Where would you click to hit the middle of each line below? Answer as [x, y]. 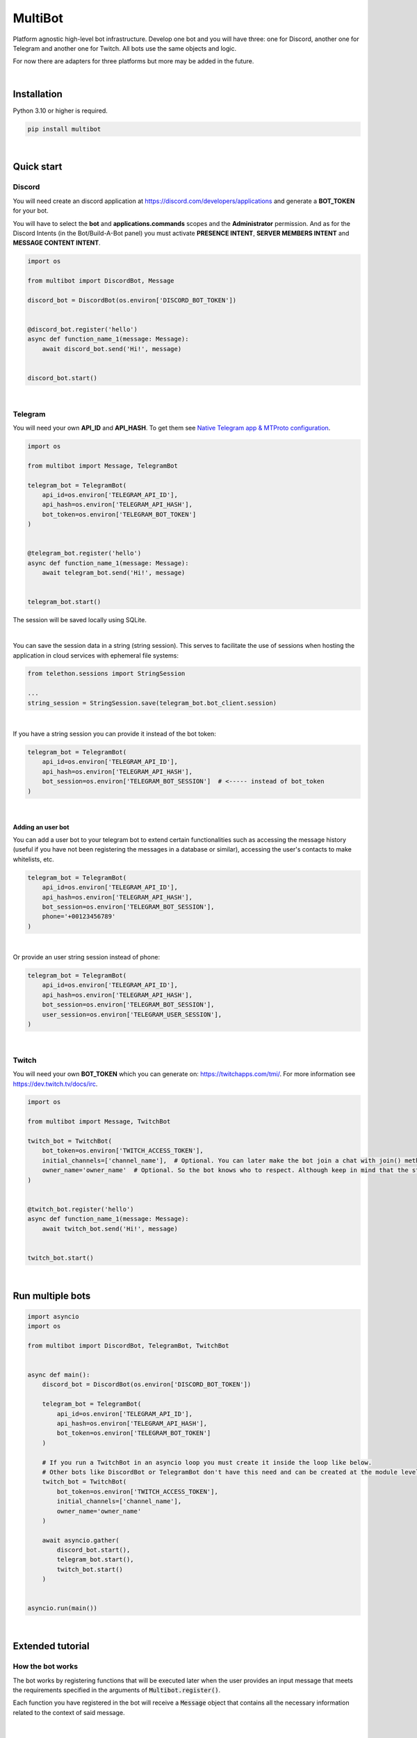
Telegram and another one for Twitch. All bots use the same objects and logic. [124, 48]
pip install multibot [64, 129]
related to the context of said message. [69, 1712]
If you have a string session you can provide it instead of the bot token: [115, 734]
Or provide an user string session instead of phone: [86, 957]
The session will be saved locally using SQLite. [80, 620]
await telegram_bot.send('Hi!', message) [114, 573]
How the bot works [46, 1666]
